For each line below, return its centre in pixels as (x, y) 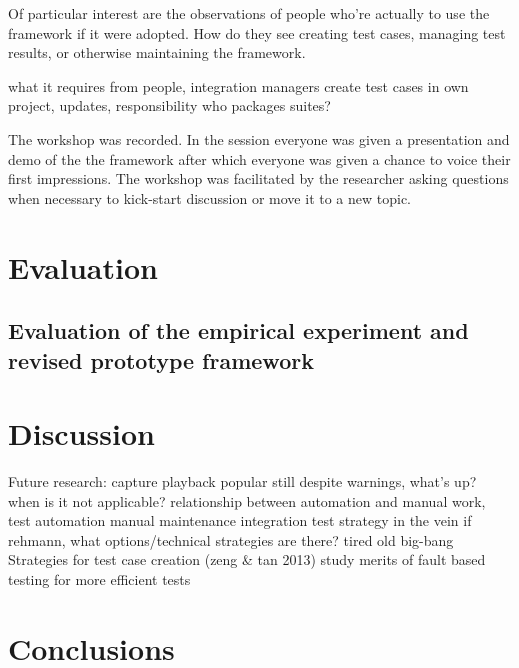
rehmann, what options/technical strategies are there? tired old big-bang (231, 539)
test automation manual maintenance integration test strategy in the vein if (240, 520)
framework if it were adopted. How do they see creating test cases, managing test (257, 32)
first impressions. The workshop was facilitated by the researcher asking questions (258, 178)
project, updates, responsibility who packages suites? (169, 105)
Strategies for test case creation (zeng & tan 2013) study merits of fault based (247, 559)
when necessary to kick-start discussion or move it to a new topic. (210, 197)
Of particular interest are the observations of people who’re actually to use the (249, 13)
